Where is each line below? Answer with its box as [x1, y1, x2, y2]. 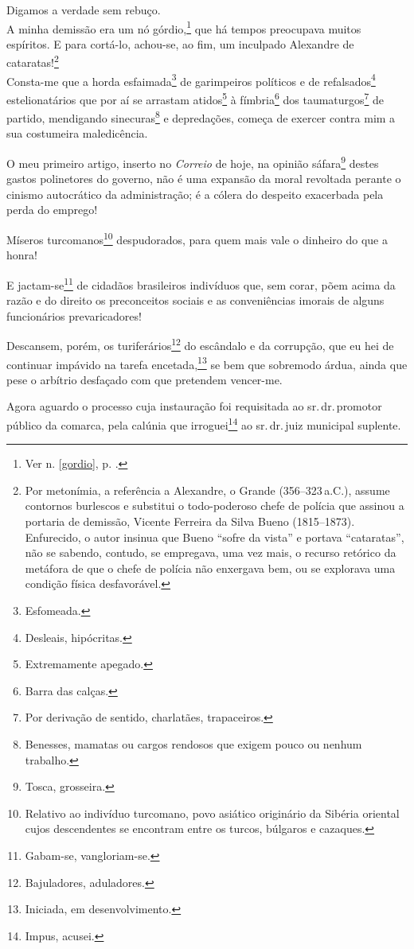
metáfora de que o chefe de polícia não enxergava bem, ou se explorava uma [25, 559, 396, 576]
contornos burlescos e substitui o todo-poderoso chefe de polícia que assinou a [25, 497, 404, 514]
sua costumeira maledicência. [6, 125, 148, 142]
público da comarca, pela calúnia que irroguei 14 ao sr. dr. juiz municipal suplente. [6, 414, 401, 433]
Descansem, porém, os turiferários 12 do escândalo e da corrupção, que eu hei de [6, 335, 394, 353]
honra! [6, 247, 37, 263]
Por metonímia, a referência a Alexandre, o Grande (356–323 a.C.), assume [25, 481, 390, 498]
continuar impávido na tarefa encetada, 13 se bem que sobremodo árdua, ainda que [6, 353, 408, 372]
